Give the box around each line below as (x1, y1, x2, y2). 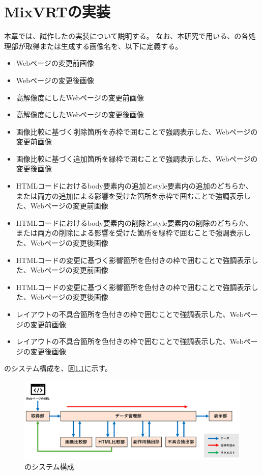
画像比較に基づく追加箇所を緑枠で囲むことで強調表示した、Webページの (16, 153, 258, 164)
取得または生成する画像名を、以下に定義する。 (25, 40, 182, 51)
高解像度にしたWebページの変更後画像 (16, 109, 144, 120)
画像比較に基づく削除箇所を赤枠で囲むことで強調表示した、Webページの (16, 126, 258, 137)
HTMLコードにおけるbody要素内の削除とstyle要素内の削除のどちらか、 (16, 217, 253, 228)
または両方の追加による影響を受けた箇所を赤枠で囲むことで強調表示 (16, 190, 244, 201)
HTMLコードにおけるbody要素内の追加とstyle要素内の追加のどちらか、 (16, 180, 253, 191)
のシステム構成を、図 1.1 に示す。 (4, 363, 112, 374)
